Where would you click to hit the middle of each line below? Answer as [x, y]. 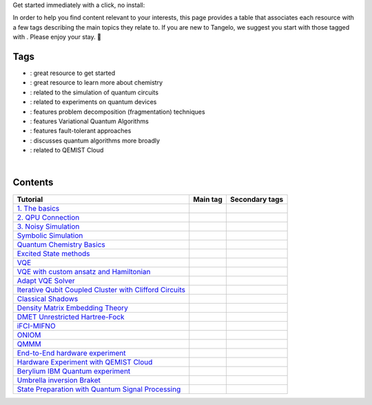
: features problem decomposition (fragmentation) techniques [118, 112]
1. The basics [38, 208]
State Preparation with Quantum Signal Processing [99, 389]
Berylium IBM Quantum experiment [74, 371]
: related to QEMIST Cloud [67, 150]
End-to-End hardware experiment [71, 353]
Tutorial [30, 199]
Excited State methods [53, 253]
